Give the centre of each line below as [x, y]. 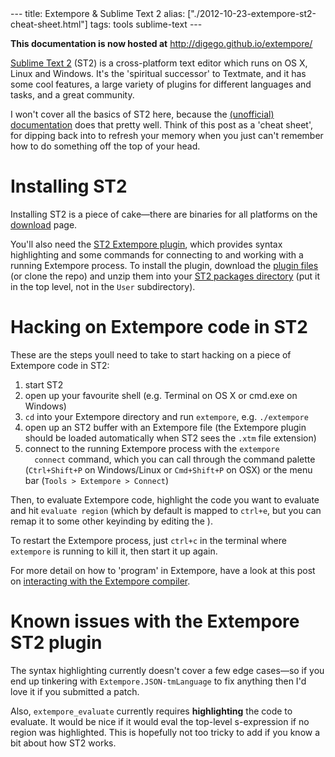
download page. [44, 224]
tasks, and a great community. [72, 95]
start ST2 [44, 384]
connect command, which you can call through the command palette [175, 459]
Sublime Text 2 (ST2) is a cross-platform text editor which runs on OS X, [159, 63]
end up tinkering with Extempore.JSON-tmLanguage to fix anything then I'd [158, 681]
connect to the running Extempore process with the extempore [152, 448]
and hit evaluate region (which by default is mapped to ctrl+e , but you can [166, 510]
